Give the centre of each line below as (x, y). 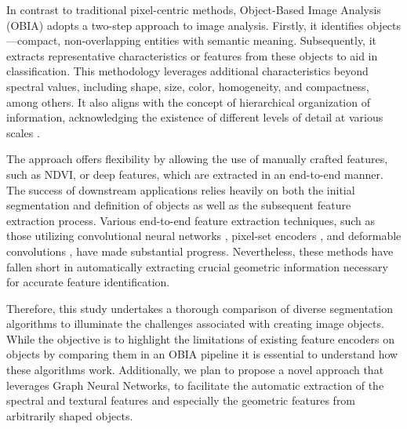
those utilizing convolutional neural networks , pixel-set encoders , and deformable (204, 236)
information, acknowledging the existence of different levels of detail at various (195, 117)
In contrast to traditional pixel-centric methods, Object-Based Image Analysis (194, 9)
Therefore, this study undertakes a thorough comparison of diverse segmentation (200, 308)
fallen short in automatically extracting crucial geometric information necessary (197, 266)
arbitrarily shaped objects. (70, 415)
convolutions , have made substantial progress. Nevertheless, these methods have (200, 251)
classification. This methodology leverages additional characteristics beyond (187, 71)
